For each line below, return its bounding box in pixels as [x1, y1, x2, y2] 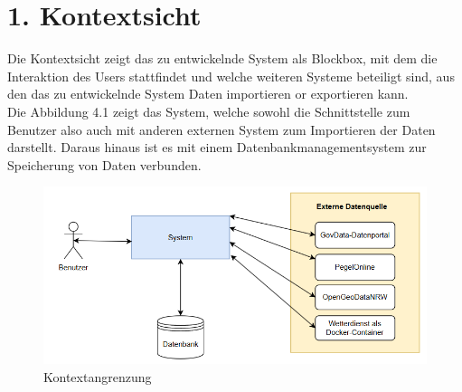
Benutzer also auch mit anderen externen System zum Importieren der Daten [7, 120, 436, 139]
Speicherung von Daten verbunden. [7, 155, 202, 174]
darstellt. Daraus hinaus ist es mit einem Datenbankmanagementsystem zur [7, 138, 427, 157]
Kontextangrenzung [43, 367, 152, 386]
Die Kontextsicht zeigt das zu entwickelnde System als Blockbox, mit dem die [7, 49, 438, 68]
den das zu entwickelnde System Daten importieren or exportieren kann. [7, 84, 409, 103]
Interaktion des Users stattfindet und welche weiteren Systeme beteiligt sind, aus [7, 66, 455, 85]
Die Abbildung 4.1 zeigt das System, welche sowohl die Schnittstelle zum [7, 101, 410, 120]
